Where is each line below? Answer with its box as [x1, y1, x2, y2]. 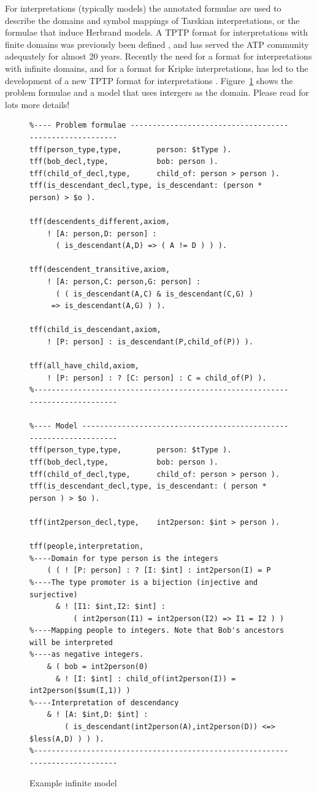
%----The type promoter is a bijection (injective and [29, 578, 258, 587]
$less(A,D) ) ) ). [29, 734, 104, 743]
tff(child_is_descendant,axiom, [29, 325, 161, 335]
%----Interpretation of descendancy [29, 698, 179, 707]
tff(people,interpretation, [29, 542, 144, 551]
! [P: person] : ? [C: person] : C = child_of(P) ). [47, 373, 267, 382]
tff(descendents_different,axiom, [29, 217, 170, 226]
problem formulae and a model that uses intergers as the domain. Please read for [5, 86, 309, 99]
